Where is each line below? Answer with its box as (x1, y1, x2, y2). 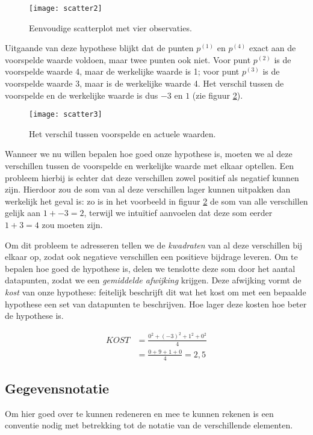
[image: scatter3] (29, 110, 102, 119)
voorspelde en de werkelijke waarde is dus (5, 88, 158, 101)
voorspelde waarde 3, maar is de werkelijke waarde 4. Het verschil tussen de (5, 77, 284, 90)
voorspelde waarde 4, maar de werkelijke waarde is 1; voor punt (5, 65, 240, 78)
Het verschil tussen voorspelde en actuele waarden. (29, 127, 216, 140)
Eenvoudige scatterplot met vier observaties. (29, 21, 192, 34)
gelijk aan (5, 206, 41, 219)
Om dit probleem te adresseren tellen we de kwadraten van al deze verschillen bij (5, 238, 303, 251)
